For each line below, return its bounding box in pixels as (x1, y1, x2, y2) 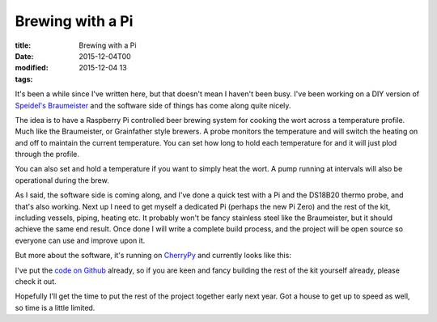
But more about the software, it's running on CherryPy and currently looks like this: (15, 251, 291, 261)
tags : (15, 74, 33, 84)
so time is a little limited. (15, 303, 95, 312)
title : (15, 40, 32, 50)
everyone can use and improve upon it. (15, 235, 146, 245)
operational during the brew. (15, 175, 109, 185)
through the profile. (15, 150, 80, 159)
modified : (15, 63, 49, 73)
